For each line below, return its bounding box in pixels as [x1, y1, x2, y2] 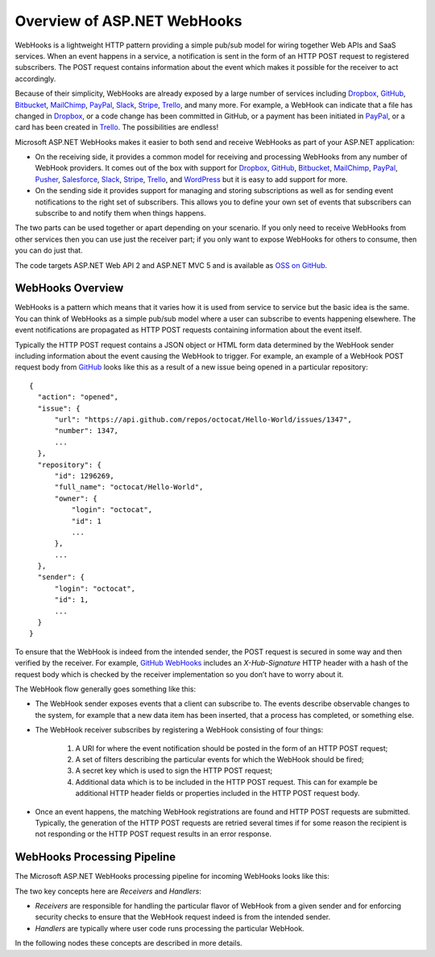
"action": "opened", [37, 393, 119, 402]
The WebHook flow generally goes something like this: [14, 684, 197, 694]
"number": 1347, [54, 427, 119, 435]
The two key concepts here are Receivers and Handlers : [14, 886, 201, 896]
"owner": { [54, 493, 97, 503]
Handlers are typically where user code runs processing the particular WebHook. [35, 923, 305, 933]
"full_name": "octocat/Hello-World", [54, 483, 204, 492]
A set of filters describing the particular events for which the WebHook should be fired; [75, 754, 364, 764]
